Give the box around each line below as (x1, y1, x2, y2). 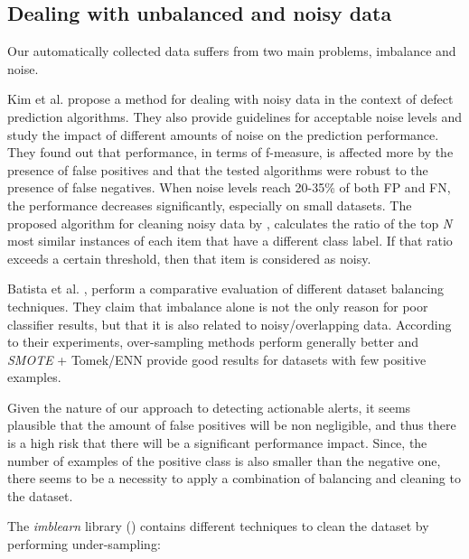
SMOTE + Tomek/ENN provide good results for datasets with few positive (7, 349, 427, 368)
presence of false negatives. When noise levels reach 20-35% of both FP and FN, (7, 178, 451, 197)
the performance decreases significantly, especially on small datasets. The (7, 195, 412, 214)
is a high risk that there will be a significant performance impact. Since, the (7, 433, 427, 452)
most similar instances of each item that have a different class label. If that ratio (7, 231, 453, 250)
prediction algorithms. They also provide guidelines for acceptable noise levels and (7, 107, 462, 126)
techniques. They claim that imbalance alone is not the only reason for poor (7, 296, 428, 315)
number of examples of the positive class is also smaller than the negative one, (7, 451, 441, 470)
